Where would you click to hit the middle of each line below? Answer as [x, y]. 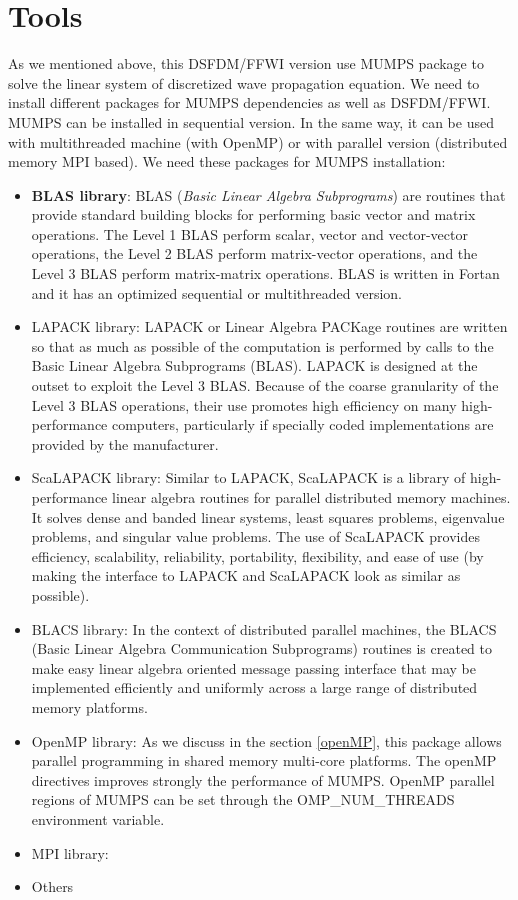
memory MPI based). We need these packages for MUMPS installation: [227, 161]
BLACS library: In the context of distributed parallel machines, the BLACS [264, 628]
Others [52, 886]
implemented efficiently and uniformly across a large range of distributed [254, 687]
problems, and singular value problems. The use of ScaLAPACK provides [255, 536]
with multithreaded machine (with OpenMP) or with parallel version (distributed [258, 141]
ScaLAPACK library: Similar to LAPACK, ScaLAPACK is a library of [248, 477]
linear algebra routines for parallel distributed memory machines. [311, 497]
